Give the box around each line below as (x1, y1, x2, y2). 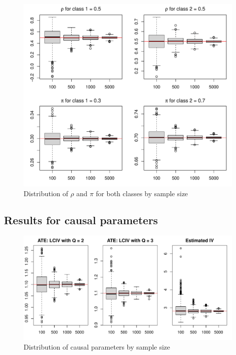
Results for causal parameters (4, 212, 158, 227)
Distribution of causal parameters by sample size (24, 341, 170, 352)
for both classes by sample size (96, 188, 188, 198)
